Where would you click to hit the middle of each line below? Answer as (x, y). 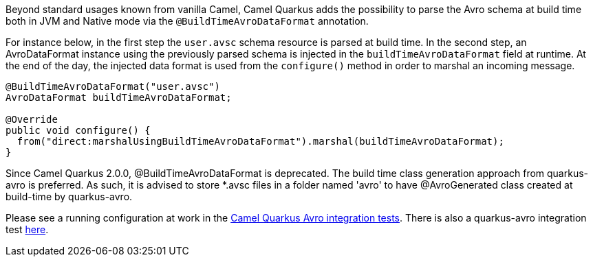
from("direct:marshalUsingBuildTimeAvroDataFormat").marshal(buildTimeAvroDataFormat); (260, 141)
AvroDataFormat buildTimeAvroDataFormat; (119, 97)
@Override (32, 119)
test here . (27, 229)
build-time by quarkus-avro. (69, 196)
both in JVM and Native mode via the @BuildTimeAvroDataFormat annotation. (187, 21)
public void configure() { (78, 130)
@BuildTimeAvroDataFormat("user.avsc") (113, 86)
